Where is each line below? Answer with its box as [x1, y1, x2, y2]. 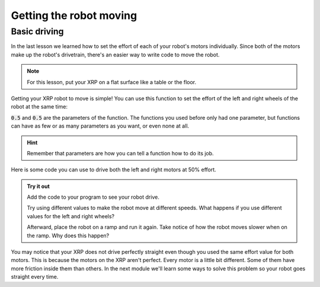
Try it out [27, 183, 50, 190]
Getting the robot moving [11, 9, 137, 22]
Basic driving [11, 26, 64, 37]
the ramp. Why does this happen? [27, 232, 110, 239]
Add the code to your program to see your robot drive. [27, 193, 159, 201]
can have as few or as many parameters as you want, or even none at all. [11, 122, 190, 130]
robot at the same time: [11, 103, 68, 110]
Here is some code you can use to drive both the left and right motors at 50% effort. [11, 166, 216, 173]
